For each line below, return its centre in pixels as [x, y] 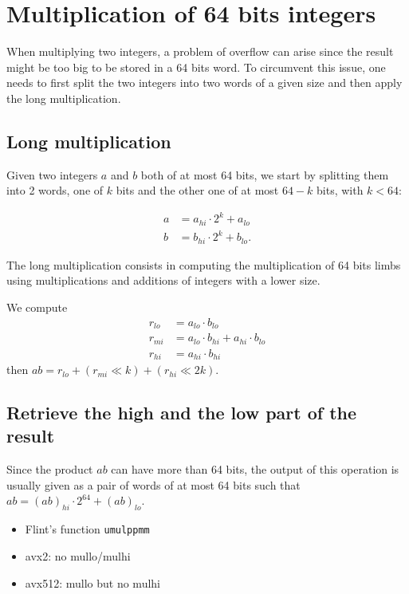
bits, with [340, 190]
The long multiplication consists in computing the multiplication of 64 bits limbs [204, 264]
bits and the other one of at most [197, 190]
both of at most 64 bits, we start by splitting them [265, 174]
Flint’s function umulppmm [87, 529]
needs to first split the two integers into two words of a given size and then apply [204, 83]
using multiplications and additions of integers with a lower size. [163, 280]
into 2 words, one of [55, 190]
